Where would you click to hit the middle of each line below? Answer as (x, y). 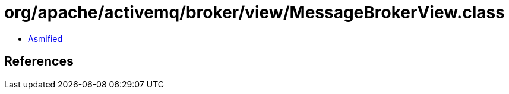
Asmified (45, 38)
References (39, 61)
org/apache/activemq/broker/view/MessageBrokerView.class (254, 12)
